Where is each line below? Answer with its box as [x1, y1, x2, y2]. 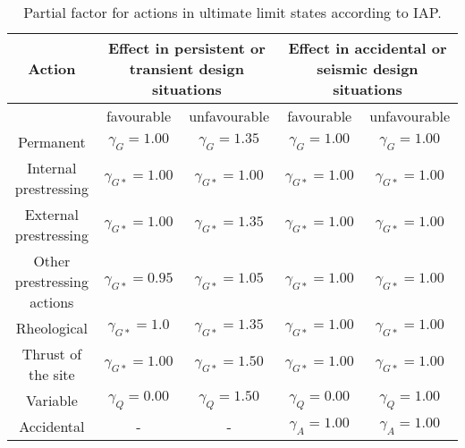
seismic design [317, 58, 418, 79]
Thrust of [21, 343, 82, 364]
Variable [25, 390, 78, 410]
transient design [129, 58, 244, 79]
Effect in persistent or [107, 38, 266, 58]
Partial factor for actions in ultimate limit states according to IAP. [23, 2, 442, 22]
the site [29, 364, 75, 385]
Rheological [15, 317, 88, 338]
